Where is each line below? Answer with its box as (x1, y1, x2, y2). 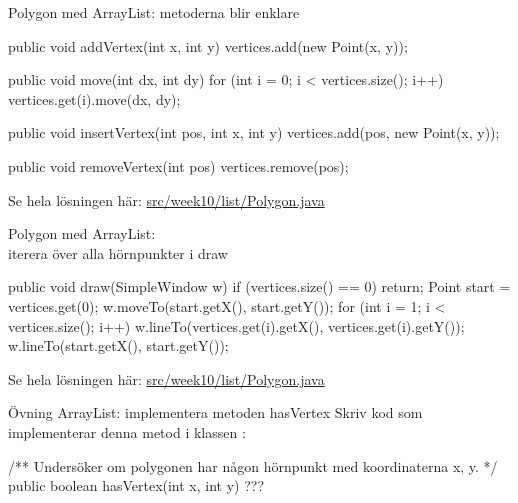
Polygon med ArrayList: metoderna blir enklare (8, 2, 300, 22)
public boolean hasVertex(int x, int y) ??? (8, 475, 265, 496)
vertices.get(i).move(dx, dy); (8, 88, 181, 109)
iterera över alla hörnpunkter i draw (8, 242, 228, 263)
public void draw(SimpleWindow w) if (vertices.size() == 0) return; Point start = (8, 276, 511, 297)
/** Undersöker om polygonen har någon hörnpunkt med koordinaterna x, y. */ (8, 455, 498, 476)
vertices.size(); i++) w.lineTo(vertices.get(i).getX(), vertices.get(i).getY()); (8, 315, 465, 336)
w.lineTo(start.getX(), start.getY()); (8, 335, 229, 356)
